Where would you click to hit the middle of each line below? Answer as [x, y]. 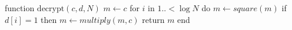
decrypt [51, 9]
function [20, 8]
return [153, 19]
